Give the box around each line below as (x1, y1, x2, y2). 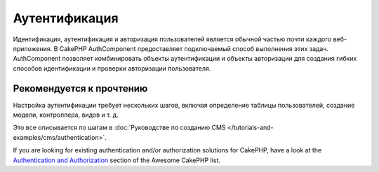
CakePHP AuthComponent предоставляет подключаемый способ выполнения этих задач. (59, 44, 329, 52)
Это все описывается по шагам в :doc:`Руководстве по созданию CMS (13, 123, 226, 132)
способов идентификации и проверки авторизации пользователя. (13, 64, 211, 73)
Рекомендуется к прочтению (13, 83, 148, 94)
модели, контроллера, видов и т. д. (13, 110, 119, 119)
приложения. (13, 44, 53, 52)
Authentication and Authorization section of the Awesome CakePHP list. (13, 156, 221, 164)
